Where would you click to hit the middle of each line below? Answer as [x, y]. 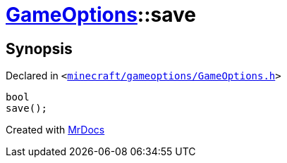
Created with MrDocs [55, 130]
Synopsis [39, 48]
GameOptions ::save [101, 15]
